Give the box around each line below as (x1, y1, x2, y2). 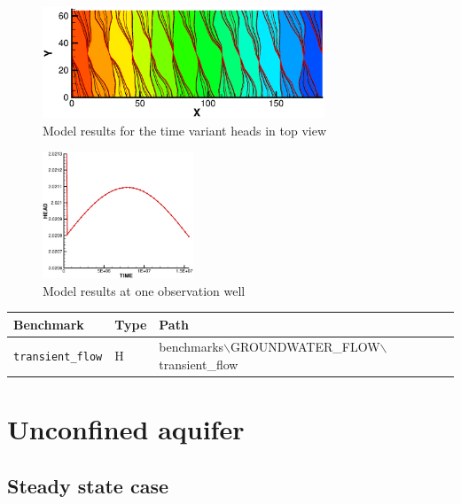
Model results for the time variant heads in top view (43, 120, 327, 139)
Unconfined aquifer (7, 411, 245, 447)
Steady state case (7, 471, 169, 499)
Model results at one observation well (43, 281, 246, 299)
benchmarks (159, 337, 224, 356)
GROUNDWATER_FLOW (230, 337, 380, 356)
